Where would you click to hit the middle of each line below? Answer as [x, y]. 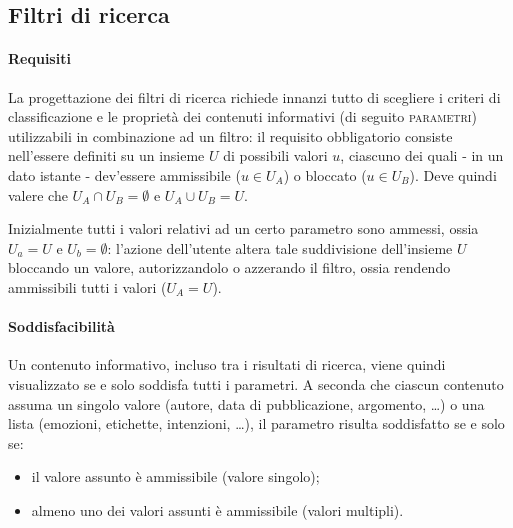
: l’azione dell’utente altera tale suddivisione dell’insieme [280, 247]
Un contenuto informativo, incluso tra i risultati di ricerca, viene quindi [227, 364]
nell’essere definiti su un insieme [106, 155]
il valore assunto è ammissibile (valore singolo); [175, 476]
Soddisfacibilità [61, 326]
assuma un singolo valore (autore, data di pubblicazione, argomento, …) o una [246, 403]
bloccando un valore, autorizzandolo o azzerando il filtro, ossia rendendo [229, 267]
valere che [38, 194]
